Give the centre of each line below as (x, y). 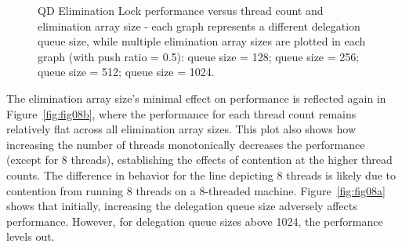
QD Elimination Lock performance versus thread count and (181, 10)
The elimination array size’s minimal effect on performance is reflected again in (196, 98)
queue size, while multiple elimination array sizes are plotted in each (202, 41)
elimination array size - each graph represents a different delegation (199, 25)
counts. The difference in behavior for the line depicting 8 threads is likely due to (201, 174)
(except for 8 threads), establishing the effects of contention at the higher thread (199, 160)
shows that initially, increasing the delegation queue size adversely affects (182, 206)
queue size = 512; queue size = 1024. (126, 72)
